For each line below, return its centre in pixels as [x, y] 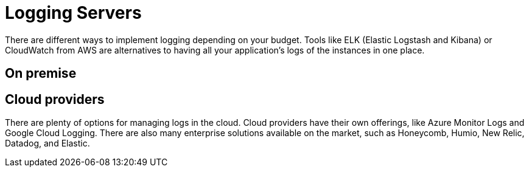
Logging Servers [73, 13]
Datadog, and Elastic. [47, 143]
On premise [41, 74]
